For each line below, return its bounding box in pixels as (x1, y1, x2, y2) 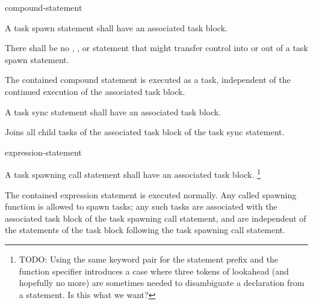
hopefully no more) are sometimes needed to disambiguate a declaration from (19, 276, 305, 289)
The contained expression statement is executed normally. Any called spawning (5, 188, 297, 201)
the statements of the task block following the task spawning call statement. (5, 223, 285, 236)
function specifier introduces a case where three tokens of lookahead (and (19, 264, 289, 277)
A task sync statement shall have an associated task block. (5, 105, 222, 118)
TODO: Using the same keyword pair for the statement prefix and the (19, 252, 279, 265)
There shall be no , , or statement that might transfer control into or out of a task (5, 41, 308, 54)
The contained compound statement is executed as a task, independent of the (5, 73, 291, 86)
